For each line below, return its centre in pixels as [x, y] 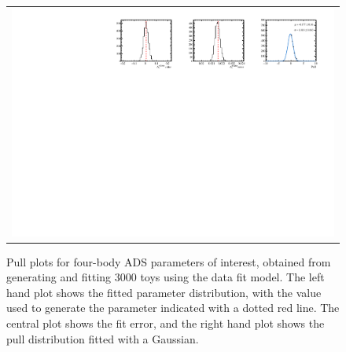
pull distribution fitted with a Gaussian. [103, 338]
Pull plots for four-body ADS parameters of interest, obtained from [169, 261]
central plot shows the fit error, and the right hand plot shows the [166, 323]
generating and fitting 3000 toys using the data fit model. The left [166, 277]
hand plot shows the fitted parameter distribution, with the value [164, 292]
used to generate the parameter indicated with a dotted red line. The [173, 308]
